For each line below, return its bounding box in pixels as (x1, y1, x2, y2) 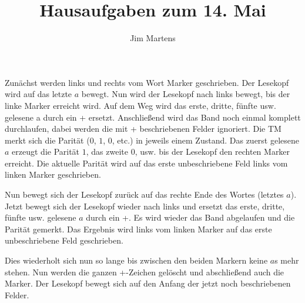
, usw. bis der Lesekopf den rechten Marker (135, 145, 290, 158)
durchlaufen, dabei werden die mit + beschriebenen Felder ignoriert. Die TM (5, 122, 281, 135)
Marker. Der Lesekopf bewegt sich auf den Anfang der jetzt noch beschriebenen (5, 277, 291, 289)
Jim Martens (130, 32, 176, 44)
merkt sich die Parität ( (5, 134, 90, 146)
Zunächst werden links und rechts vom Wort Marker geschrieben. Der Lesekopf (5, 76, 289, 88)
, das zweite (86, 145, 128, 158)
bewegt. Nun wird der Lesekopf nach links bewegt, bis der (81, 88, 290, 100)
